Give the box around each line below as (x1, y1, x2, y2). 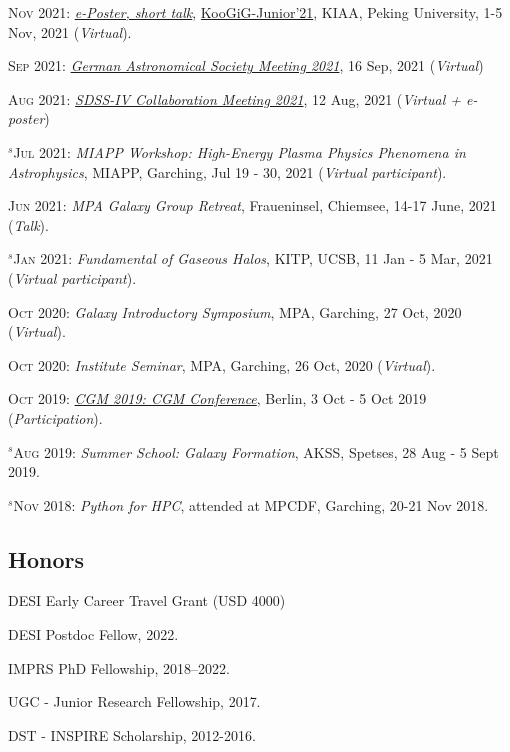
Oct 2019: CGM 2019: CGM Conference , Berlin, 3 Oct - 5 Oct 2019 (8, 388, 427, 409)
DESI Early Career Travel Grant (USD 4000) (8, 590, 286, 611)
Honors (8, 543, 84, 574)
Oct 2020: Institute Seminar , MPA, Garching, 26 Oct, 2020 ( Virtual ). (8, 354, 436, 375)
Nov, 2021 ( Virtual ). (8, 21, 132, 42)
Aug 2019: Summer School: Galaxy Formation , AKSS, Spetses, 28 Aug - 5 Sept (13, 441, 499, 462)
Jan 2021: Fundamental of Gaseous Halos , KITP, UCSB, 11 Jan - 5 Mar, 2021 (13, 248, 493, 269)
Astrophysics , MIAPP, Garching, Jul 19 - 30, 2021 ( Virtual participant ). (8, 161, 447, 182)
